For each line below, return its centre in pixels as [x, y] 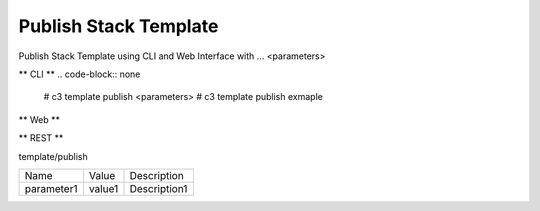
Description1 [158, 188]
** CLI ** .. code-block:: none [79, 74]
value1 [103, 188]
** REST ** [41, 138]
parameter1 [51, 188]
